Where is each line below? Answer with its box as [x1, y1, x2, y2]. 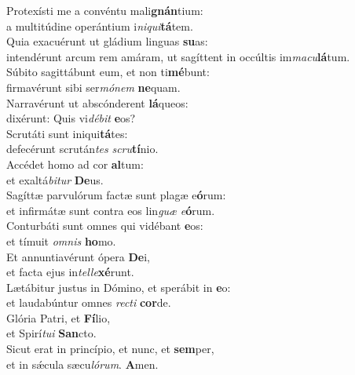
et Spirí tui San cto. [6, 325, 97, 341]
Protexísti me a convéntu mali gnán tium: [6, 2, 203, 18]
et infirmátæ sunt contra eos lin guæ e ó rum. [6, 202, 215, 218]
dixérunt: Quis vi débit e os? [6, 110, 136, 126]
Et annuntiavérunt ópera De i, [6, 248, 151, 264]
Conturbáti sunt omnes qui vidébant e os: [6, 217, 203, 234]
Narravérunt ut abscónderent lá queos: [6, 94, 188, 111]
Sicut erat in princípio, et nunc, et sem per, [6, 340, 214, 357]
